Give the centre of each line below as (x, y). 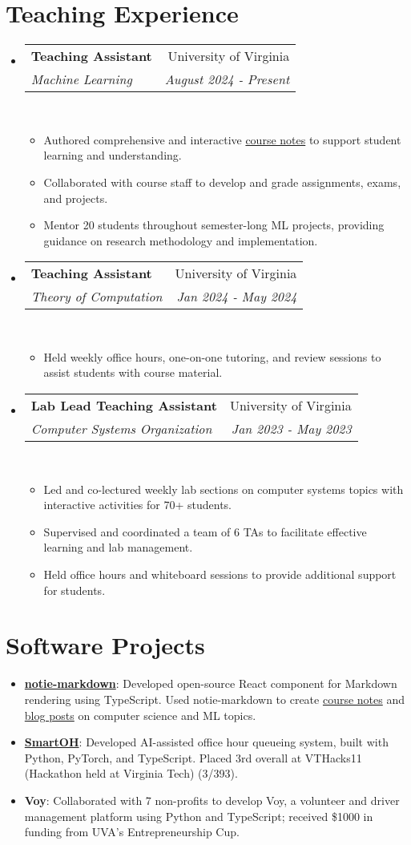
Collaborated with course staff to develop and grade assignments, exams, (222, 182)
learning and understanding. (113, 155)
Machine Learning (81, 79)
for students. (75, 590)
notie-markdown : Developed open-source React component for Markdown (211, 683)
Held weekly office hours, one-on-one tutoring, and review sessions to (212, 356)
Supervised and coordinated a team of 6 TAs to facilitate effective (205, 531)
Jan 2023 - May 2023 (291, 429)
